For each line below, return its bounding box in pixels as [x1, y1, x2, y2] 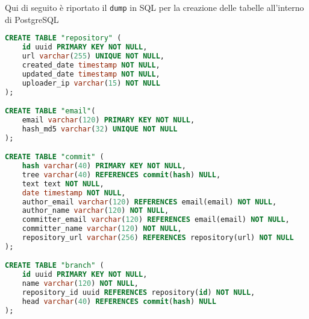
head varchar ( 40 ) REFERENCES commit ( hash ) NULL [22, 297, 216, 306]
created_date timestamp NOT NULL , [22, 60, 160, 69]
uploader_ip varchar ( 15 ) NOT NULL [22, 78, 160, 87]
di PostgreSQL [5, 13, 59, 25]
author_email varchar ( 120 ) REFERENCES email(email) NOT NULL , [22, 197, 277, 206]
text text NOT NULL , [22, 179, 104, 188]
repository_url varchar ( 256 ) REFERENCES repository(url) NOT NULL [22, 233, 294, 242]
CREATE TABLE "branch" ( [5, 261, 104, 270]
